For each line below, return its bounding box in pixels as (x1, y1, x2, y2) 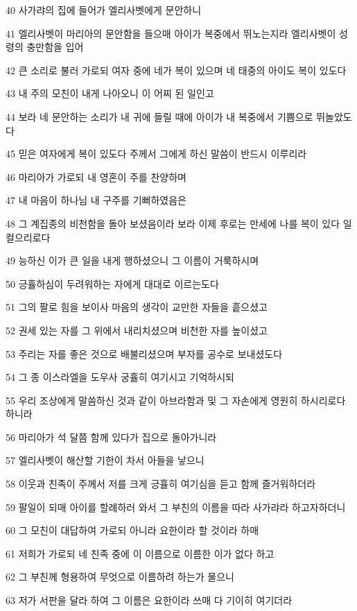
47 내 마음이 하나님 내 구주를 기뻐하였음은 (6, 193, 186, 207)
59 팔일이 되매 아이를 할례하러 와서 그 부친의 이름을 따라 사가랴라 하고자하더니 (6, 499, 346, 514)
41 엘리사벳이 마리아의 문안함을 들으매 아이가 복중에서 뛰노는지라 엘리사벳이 (6, 26, 336, 40)
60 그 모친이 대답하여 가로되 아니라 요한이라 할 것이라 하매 (6, 523, 259, 537)
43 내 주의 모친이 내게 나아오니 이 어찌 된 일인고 (6, 86, 214, 101)
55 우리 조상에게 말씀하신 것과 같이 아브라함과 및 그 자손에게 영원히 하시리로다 (6, 393, 346, 407)
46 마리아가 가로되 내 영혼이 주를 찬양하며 (6, 169, 186, 184)
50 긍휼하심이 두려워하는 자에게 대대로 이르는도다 (6, 276, 219, 291)
